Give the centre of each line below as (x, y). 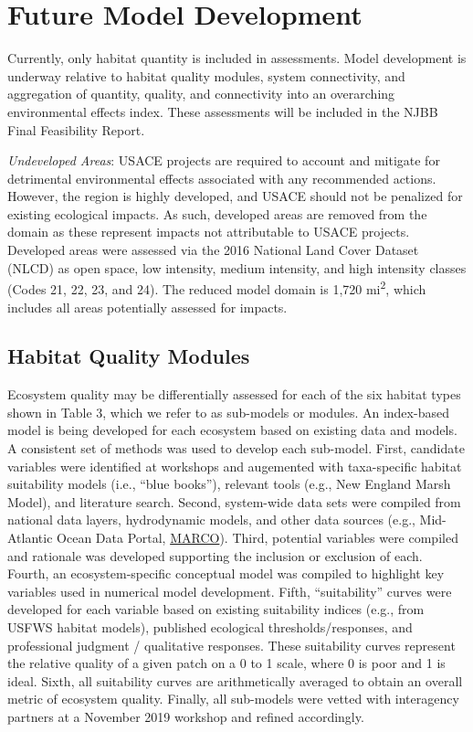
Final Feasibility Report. (76, 129)
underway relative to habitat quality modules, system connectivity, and (206, 75)
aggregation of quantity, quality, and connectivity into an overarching (201, 94)
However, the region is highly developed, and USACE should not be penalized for (235, 196)
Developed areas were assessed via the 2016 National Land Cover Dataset (213, 250)
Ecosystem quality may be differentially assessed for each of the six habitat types (234, 394)
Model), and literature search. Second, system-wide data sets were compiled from (234, 501)
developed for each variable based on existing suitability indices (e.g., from (216, 609)
